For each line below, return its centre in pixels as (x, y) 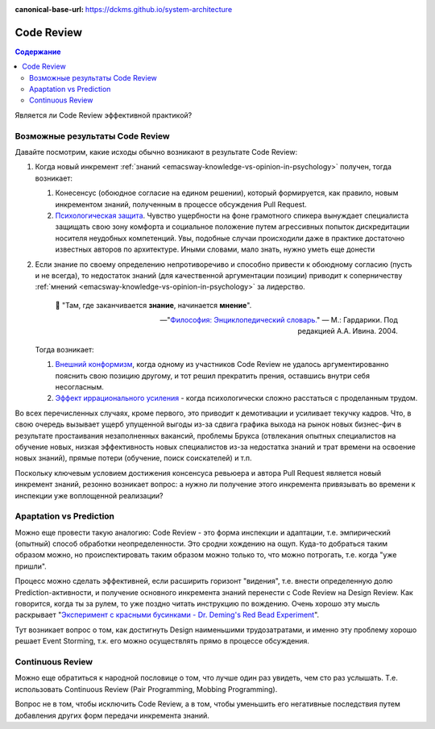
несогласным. (79, 387)
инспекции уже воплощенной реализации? (89, 495)
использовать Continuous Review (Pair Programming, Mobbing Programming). (146, 689)
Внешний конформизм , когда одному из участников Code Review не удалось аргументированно (222, 364)
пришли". (31, 566)
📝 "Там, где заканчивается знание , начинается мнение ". (153, 305)
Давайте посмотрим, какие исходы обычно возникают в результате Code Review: (156, 152)
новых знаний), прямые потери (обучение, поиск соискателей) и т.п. (134, 458)
